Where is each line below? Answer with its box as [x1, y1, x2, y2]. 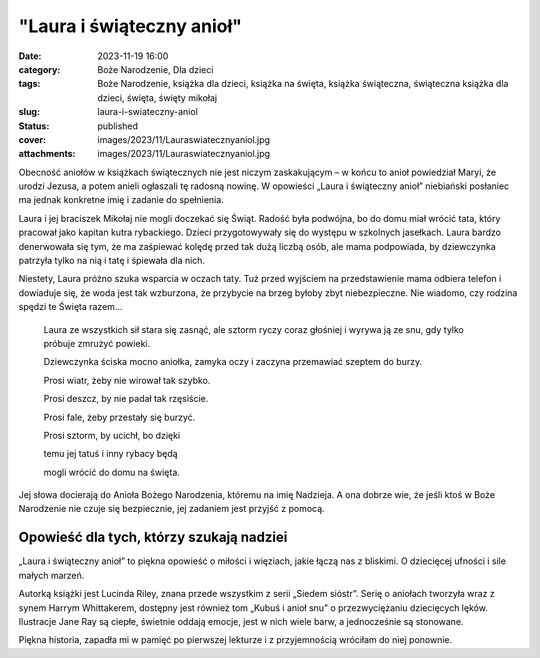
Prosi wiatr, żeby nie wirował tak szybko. [43, 374, 211, 386]
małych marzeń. [18, 569, 85, 581]
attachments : [18, 148, 76, 160]
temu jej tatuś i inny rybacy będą [43, 448, 179, 460]
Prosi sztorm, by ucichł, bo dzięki [43, 429, 181, 441]
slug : [18, 106, 40, 118]
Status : [18, 120, 50, 132]
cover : [18, 133, 47, 145]
